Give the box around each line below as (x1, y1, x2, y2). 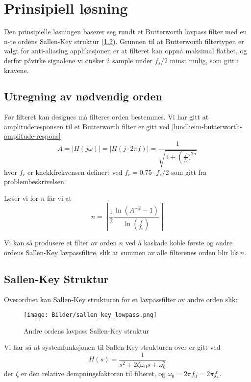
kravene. (4, 65, 29, 75)
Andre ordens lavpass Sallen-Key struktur (24, 325, 149, 335)
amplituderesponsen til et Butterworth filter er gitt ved (4, 121, 170, 131)
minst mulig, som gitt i (170, 55, 239, 65)
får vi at (47, 192, 72, 203)
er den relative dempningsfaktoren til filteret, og (21, 368, 166, 379)
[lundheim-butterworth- (172, 121, 243, 131)
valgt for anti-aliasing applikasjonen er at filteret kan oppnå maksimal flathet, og (4, 46, 247, 56)
